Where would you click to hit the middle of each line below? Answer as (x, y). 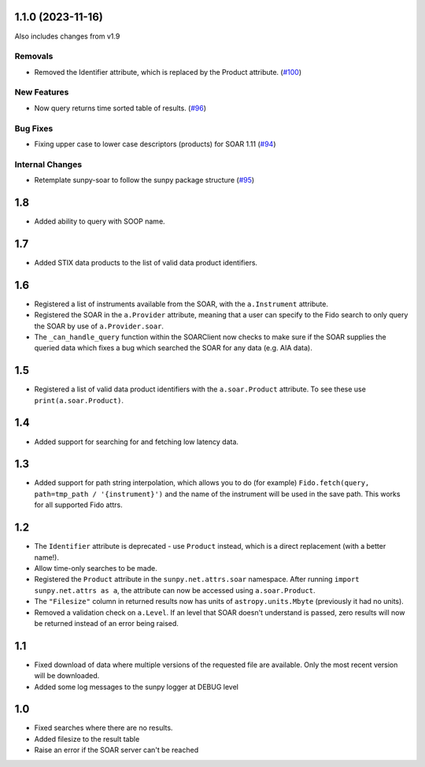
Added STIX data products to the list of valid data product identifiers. (146, 262)
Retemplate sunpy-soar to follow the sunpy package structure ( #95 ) (144, 180)
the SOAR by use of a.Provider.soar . (99, 326)
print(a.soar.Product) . (79, 400)
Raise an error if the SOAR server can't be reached (116, 750)
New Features (42, 92)
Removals (34, 57)
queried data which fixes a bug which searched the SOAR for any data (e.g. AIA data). (173, 348)
